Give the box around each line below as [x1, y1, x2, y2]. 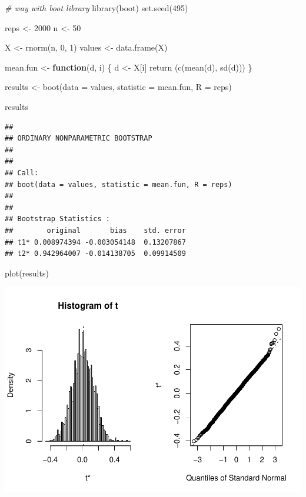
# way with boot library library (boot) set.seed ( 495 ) [5, 2, 188, 14]
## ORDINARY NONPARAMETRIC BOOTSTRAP [5, 134, 152, 143]
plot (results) [5, 266, 49, 279]
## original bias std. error [5, 226, 186, 235]
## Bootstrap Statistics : [5, 215, 110, 224]
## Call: [5, 168, 39, 177]
